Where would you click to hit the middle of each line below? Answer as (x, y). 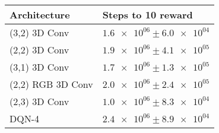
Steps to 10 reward (147, 15)
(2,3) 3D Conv (39, 101)
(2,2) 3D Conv (39, 50)
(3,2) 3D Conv (39, 32)
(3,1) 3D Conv (39, 67)
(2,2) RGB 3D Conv (51, 84)
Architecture (40, 15)
